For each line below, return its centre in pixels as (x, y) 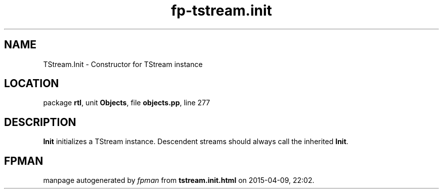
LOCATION (32, 84)
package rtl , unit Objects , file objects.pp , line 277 (127, 103)
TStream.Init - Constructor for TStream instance (123, 64)
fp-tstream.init (221, 11)
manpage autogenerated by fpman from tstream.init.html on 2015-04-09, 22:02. (179, 180)
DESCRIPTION (40, 122)
